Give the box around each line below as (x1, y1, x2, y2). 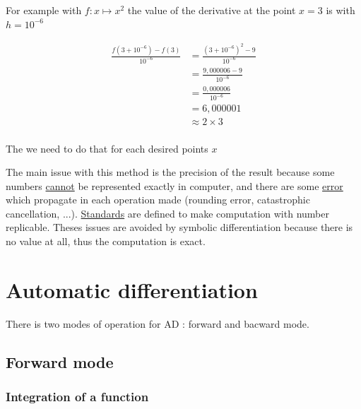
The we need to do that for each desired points (6, 141, 208, 155)
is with (326, 3, 355, 17)
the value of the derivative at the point (127, 3, 296, 17)
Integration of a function (6, 388, 149, 405)
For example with (6, 3, 82, 17)
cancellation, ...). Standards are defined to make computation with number (6, 206, 329, 220)
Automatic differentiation (6, 275, 258, 304)
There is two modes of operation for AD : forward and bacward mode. (6, 316, 309, 331)
